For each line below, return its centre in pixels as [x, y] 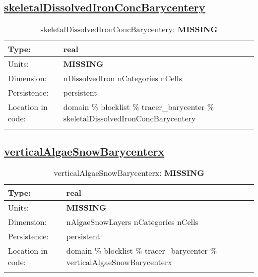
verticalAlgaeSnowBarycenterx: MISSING [129, 173]
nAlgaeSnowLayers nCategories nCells [132, 222]
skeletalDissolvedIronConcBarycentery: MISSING [129, 29]
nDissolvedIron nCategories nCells [123, 78]
